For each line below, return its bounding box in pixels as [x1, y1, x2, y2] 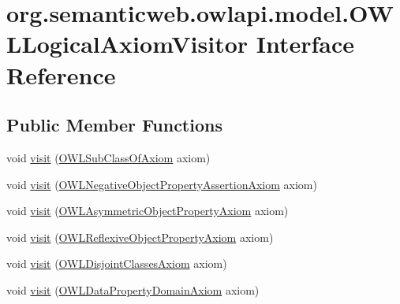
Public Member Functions [6, 113, 222, 137]
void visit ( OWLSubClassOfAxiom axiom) [6, 149, 211, 165]
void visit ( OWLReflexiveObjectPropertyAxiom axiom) [6, 228, 274, 245]
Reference [6, 58, 116, 91]
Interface [256, 28, 355, 60]
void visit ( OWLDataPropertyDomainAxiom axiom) [6, 281, 260, 298]
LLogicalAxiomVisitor [6, 28, 249, 60]
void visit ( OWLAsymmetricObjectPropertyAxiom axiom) [6, 202, 289, 219]
